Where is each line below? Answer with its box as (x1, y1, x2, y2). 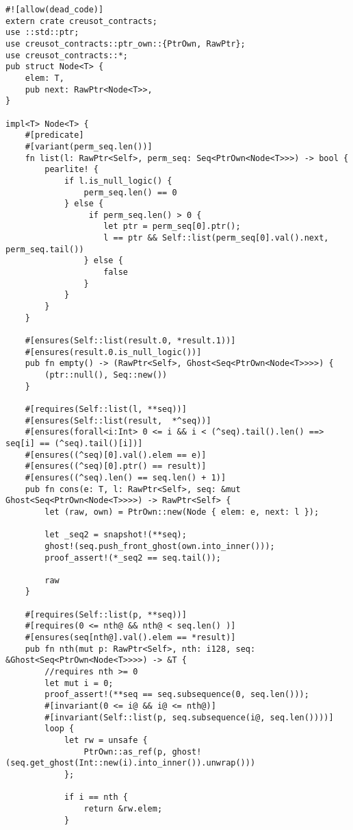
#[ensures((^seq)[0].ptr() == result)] (25, 461, 207, 472)
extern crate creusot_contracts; (5, 16, 157, 26)
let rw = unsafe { (64, 735, 148, 745)
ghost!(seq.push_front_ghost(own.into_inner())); (44, 541, 275, 551)
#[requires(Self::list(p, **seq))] (25, 609, 187, 620)
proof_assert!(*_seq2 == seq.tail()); (44, 552, 221, 563)
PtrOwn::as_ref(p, (83, 746, 168, 757)
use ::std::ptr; (5, 27, 79, 38)
